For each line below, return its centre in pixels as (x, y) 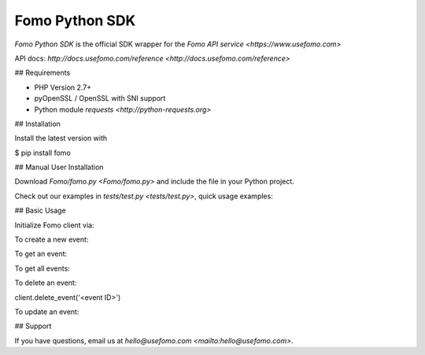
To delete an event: (46, 283)
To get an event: (41, 254)
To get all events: (42, 268)
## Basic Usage (40, 211)
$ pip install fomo (42, 153)
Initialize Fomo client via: (54, 225)
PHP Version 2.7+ (63, 87)
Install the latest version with (61, 139)
